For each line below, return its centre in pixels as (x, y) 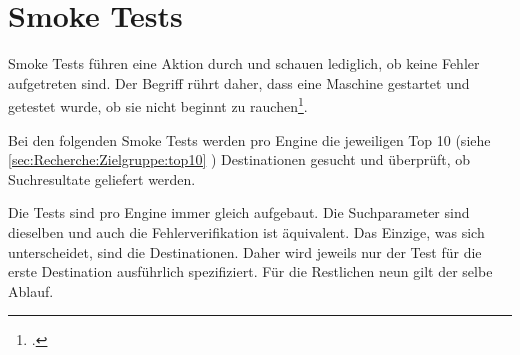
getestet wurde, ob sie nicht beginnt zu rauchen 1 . (158, 104)
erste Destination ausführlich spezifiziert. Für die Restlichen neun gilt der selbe (250, 271)
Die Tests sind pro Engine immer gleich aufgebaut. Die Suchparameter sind (239, 212)
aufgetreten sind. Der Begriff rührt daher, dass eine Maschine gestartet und (239, 82)
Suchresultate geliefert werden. (102, 178)
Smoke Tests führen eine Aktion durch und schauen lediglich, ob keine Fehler (244, 63)
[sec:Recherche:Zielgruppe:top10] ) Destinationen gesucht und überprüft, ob (239, 159)
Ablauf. (31, 290)
